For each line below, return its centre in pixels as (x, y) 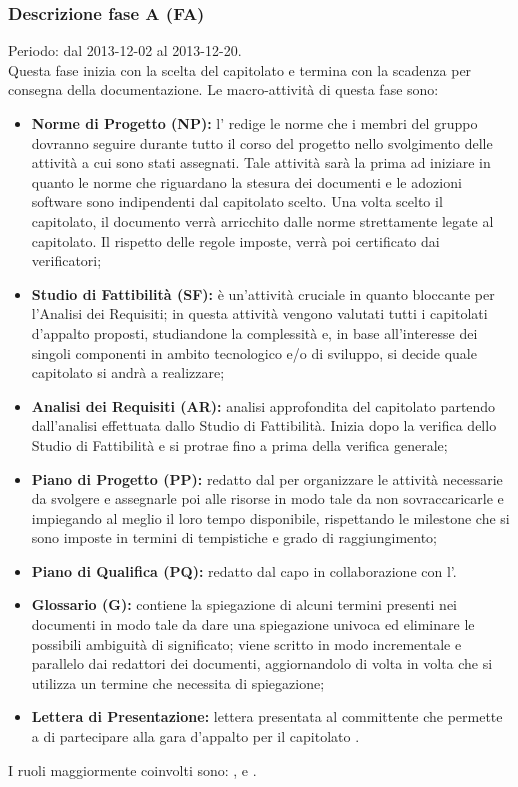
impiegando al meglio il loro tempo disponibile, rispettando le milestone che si (270, 517)
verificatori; (66, 260)
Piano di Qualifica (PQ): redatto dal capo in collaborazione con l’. (244, 570)
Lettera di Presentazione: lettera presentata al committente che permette (267, 716)
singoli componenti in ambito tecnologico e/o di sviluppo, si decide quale (254, 352)
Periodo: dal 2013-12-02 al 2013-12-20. (125, 50)
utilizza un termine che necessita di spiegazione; (178, 682)
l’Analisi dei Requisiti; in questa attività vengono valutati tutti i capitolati (259, 313)
